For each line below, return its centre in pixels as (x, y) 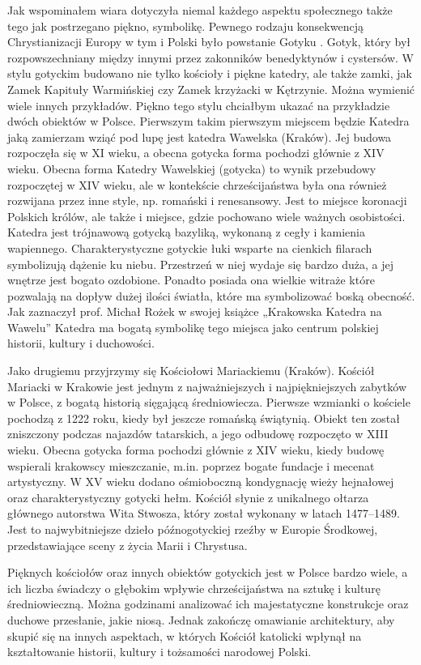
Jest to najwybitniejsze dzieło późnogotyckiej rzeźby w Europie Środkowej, (193, 529)
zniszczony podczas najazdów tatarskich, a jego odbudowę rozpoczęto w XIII (198, 434)
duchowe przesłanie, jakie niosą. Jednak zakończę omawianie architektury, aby (201, 619)
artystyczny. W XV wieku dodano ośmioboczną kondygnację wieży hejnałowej (201, 482)
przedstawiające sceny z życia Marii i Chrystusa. (128, 545)
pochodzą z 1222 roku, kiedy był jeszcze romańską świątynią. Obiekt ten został (204, 418)
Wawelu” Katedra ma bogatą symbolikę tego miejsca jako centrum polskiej (193, 327)
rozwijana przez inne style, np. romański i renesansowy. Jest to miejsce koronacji (207, 200)
